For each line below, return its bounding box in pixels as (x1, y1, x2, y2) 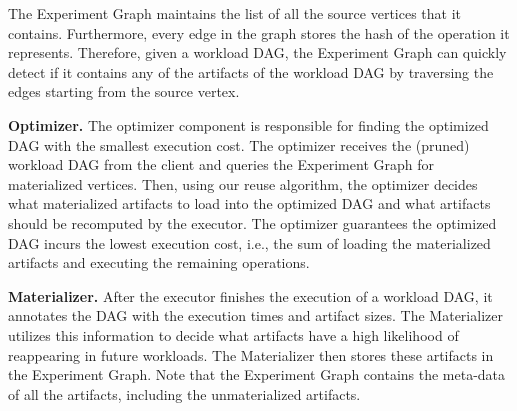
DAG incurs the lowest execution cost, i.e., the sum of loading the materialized (8, 232, 491, 253)
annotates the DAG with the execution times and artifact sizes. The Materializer (8, 305, 503, 326)
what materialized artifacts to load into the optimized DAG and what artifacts (8, 193, 491, 214)
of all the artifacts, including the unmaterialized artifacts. (8, 383, 361, 404)
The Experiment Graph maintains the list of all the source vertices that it (8, 3, 462, 23)
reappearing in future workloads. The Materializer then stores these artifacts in (8, 344, 494, 365)
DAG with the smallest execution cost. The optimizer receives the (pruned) (8, 134, 470, 155)
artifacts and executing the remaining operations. (8, 252, 310, 273)
